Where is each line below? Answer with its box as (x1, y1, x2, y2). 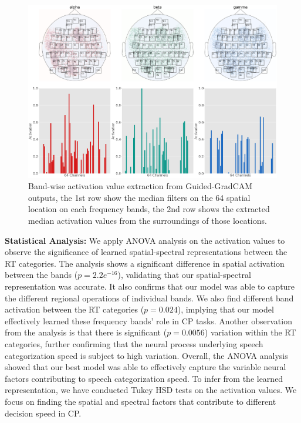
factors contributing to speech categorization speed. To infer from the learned (5, 372, 283, 384)
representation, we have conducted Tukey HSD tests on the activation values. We (5, 384, 297, 396)
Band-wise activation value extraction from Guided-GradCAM (28, 180, 253, 192)
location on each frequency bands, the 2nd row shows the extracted (28, 203, 270, 215)
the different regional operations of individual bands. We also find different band (5, 291, 294, 304)
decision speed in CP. (5, 407, 82, 419)
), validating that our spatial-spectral (117, 268, 251, 281)
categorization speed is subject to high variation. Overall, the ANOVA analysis (5, 349, 288, 361)
